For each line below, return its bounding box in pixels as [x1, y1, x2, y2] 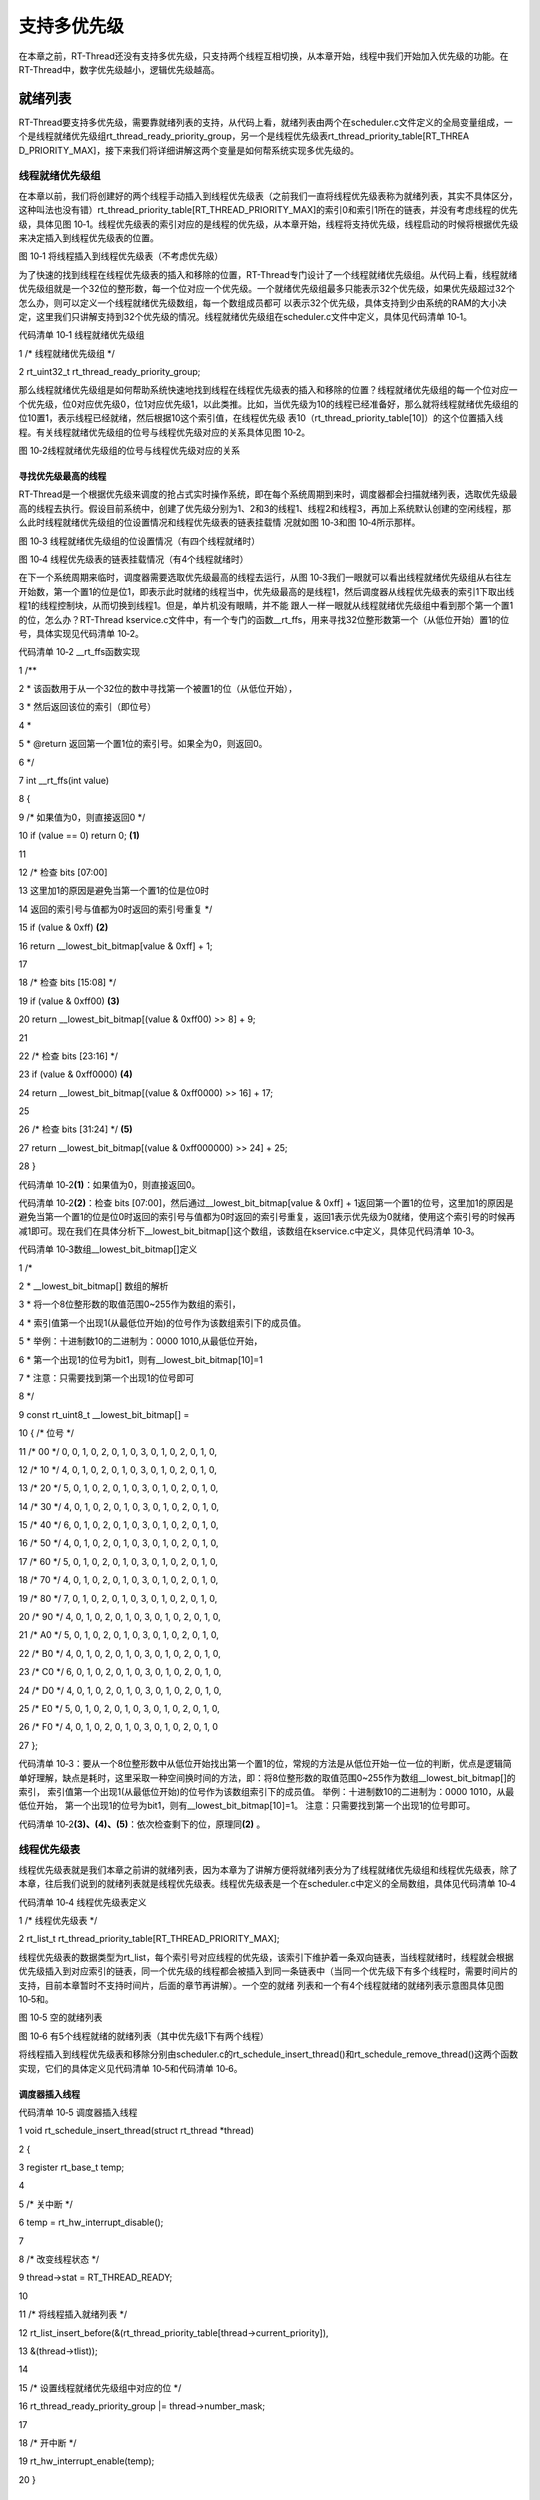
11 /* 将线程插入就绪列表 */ [18, 2308, 128, 2320]
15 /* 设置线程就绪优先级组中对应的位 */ [18, 2381, 182, 2394]
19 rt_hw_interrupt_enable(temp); [18, 2455, 155, 2467]
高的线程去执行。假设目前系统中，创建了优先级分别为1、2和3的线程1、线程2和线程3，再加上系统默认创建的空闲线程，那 [18, 502, 512, 514]
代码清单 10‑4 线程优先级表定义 [18, 1896, 147, 1908]
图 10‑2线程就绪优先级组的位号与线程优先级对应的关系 [18, 445, 241, 457]
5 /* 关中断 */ [18, 2198, 74, 2210]
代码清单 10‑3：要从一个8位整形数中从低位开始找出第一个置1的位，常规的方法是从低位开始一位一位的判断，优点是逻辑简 [18, 1758, 512, 1770]
